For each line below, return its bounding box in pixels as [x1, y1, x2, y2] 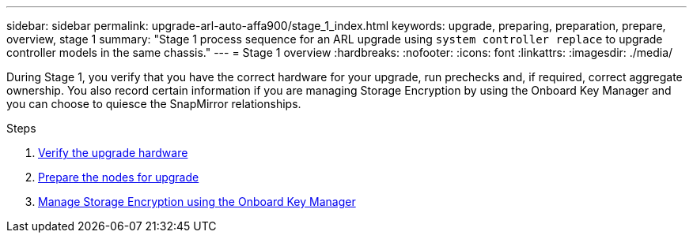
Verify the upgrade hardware [38, 146, 188, 159]
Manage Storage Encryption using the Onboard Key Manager [38, 195, 356, 208]
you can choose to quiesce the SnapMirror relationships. [6, 97, 301, 110]
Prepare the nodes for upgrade [38, 170, 199, 184]
